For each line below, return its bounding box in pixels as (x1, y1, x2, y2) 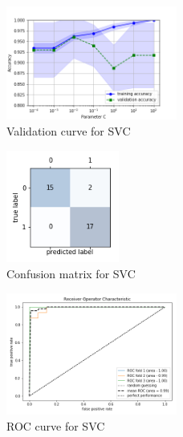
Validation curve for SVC (6, 122, 131, 139)
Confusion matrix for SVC (6, 265, 136, 282)
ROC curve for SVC (6, 417, 105, 434)
